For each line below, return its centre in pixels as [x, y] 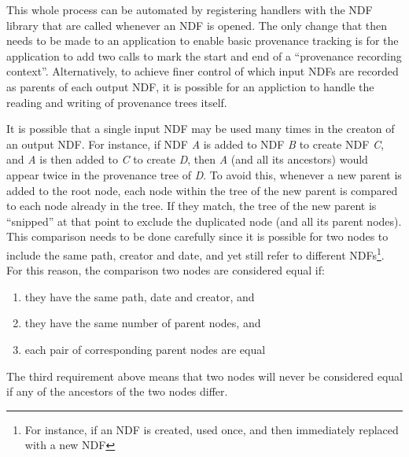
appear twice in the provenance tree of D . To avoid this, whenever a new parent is [204, 174]
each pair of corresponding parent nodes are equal [145, 349]
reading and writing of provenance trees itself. [117, 102]
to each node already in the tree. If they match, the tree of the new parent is [192, 206]
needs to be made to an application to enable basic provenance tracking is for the [203, 41]
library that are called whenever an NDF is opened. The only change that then [197, 25]
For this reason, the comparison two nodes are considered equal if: [166, 270]
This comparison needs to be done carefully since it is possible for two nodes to [197, 236]
